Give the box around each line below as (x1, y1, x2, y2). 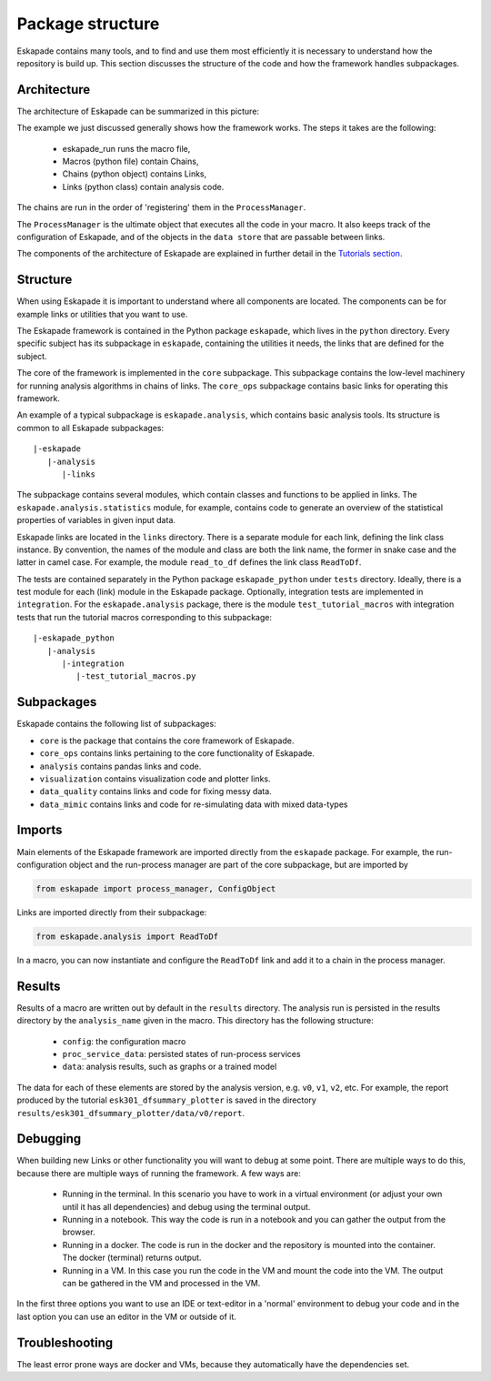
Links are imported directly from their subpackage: (16, 906, 207, 918)
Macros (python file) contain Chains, (62, 156, 199, 167)
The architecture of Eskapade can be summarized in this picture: (16, 106, 259, 116)
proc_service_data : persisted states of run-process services (62, 1048, 301, 1059)
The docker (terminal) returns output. (62, 1252, 202, 1264)
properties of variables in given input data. (16, 515, 176, 526)
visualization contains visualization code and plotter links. (39, 773, 272, 784)
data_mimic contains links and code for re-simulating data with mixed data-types (39, 799, 348, 810)
